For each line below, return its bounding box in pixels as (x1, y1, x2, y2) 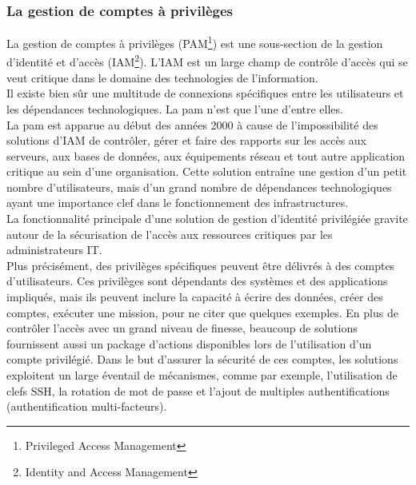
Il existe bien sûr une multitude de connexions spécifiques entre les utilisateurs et (6, 85, 404, 101)
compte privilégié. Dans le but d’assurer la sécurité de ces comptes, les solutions (6, 351, 398, 368)
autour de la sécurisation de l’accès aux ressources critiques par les (6, 225, 333, 242)
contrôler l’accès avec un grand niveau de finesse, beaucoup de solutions (6, 320, 358, 336)
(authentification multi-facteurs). (6, 398, 167, 415)
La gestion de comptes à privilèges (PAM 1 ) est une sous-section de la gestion (6, 33, 383, 51)
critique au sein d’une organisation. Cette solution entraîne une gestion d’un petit (6, 163, 407, 180)
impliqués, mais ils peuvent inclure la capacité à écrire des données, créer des (6, 288, 383, 305)
